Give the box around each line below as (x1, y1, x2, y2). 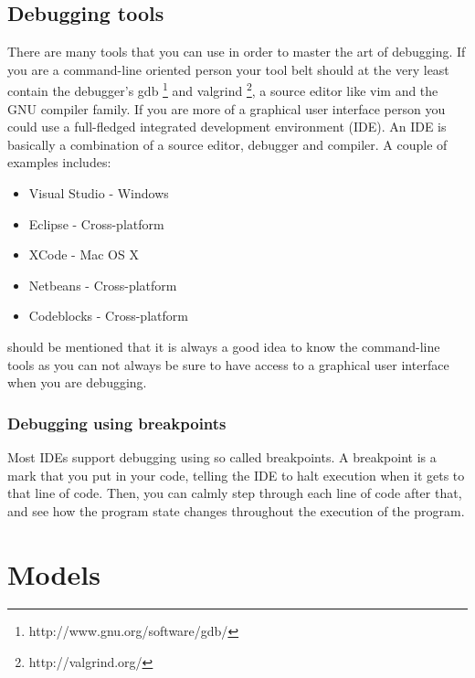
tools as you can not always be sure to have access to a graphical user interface (7, 355, 449, 374)
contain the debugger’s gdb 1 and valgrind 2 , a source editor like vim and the (7, 79, 438, 101)
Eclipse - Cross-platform (28, 214, 164, 233)
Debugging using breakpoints (7, 411, 227, 434)
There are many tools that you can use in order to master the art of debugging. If (7, 42, 466, 61)
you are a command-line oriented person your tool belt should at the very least (7, 59, 449, 79)
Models (7, 555, 100, 592)
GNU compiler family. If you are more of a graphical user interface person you (7, 99, 446, 118)
